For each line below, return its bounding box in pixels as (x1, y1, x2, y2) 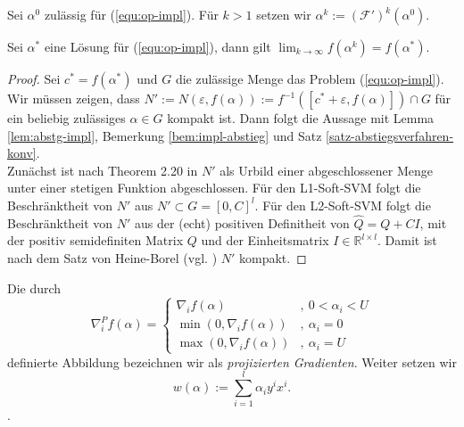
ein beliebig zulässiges (7, 109, 126, 127)
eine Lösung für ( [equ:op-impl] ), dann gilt (44, 37, 271, 55)
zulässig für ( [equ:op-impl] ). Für (44, 5, 219, 23)
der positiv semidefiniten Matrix (7, 231, 184, 250)
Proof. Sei (7, 70, 61, 87)
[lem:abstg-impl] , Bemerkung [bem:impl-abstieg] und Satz (7, 126, 322, 144)
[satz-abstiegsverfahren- (326, 126, 454, 144)
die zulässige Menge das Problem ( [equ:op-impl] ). (175, 70, 444, 87)
